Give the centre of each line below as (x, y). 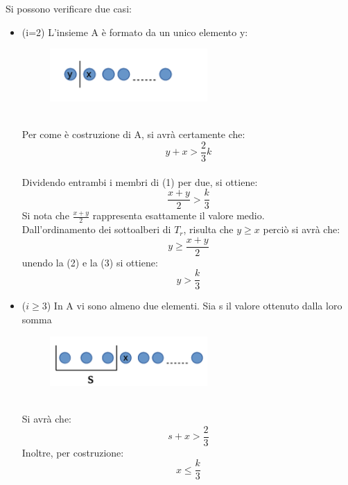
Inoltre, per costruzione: (73, 452)
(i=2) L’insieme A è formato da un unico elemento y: (135, 32)
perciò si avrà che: (302, 229)
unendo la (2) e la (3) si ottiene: (90, 262)
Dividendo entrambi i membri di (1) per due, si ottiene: (140, 181)
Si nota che (45, 215)
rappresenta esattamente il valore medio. (179, 215)
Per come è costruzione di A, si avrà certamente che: (133, 134)
